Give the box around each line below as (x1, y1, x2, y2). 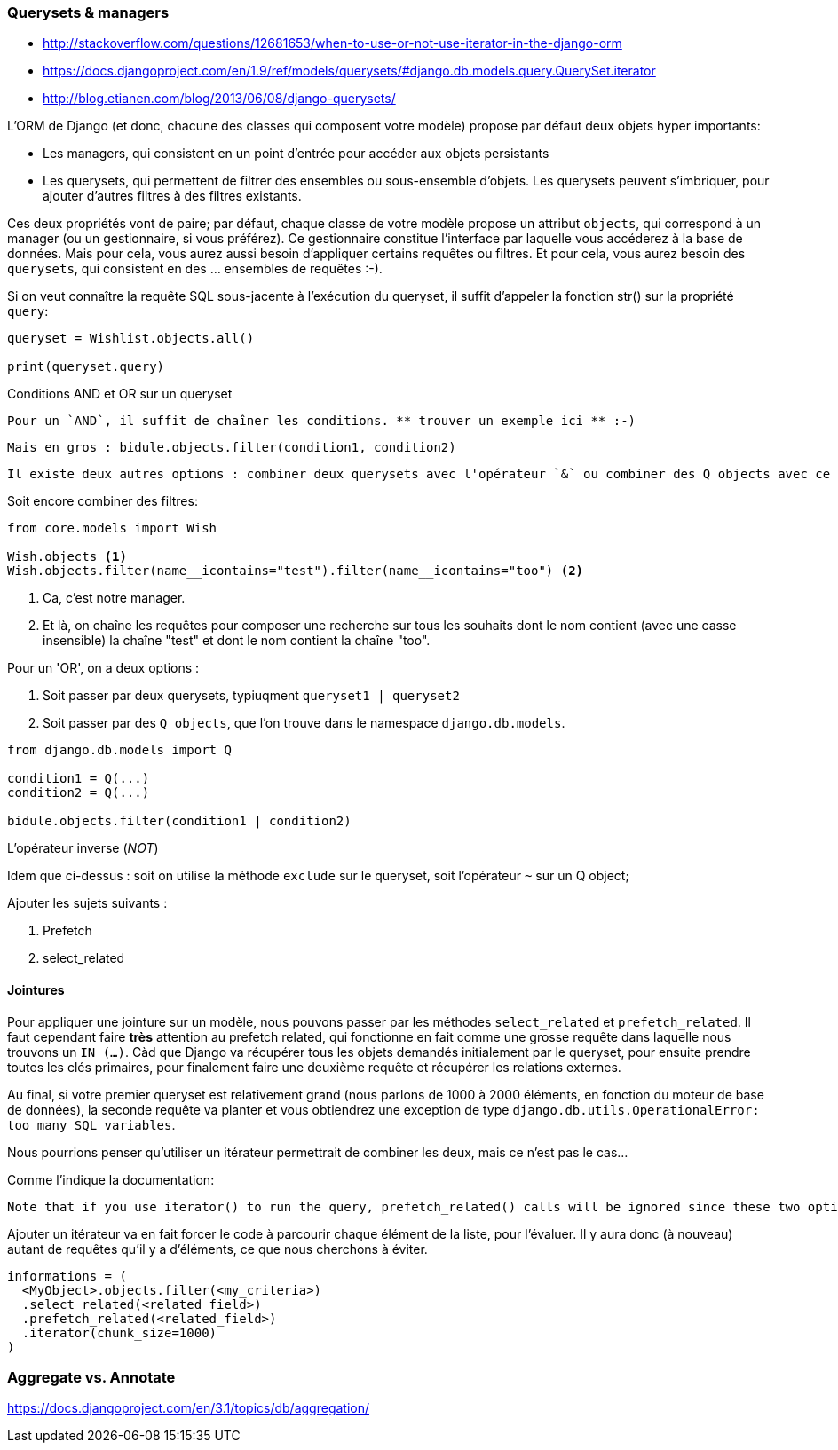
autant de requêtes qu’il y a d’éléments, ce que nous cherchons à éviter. (7, 1241, 428, 1257)
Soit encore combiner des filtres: (7, 493, 198, 509)
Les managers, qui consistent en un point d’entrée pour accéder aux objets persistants (43, 146, 549, 162)
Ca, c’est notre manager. (43, 590, 186, 606)
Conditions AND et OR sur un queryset (7, 386, 233, 402)
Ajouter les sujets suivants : (7, 895, 168, 911)
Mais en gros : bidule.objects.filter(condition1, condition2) (7, 440, 456, 455)
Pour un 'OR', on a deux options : (7, 660, 200, 676)
